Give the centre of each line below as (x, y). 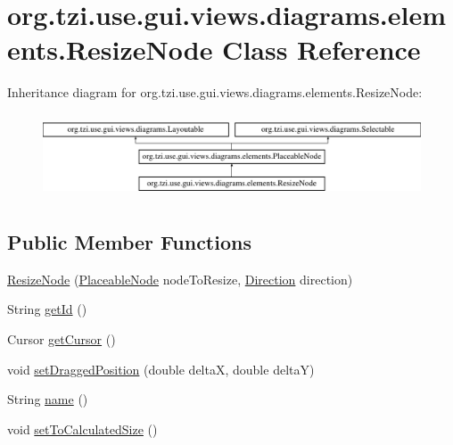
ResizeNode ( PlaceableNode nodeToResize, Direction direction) (180, 279)
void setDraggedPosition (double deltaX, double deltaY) (161, 369)
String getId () (47, 309)
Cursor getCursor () (62, 338)
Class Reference (321, 49)
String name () (48, 399)
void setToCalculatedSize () (82, 429)
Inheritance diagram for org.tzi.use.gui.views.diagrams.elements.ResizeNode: (215, 92)
